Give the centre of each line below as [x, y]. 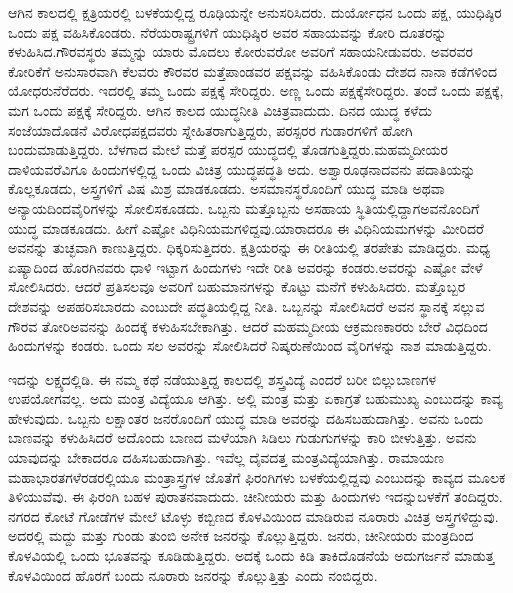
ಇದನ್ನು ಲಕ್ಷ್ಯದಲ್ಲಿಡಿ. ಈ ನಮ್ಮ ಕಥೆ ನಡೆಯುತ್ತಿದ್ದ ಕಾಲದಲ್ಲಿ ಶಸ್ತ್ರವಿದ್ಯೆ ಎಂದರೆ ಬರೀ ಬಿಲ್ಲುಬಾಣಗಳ [222, 378]
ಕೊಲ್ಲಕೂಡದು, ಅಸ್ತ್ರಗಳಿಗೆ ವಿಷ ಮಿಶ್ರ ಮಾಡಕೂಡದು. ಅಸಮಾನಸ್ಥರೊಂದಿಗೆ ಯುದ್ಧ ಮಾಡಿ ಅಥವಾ [226, 188]
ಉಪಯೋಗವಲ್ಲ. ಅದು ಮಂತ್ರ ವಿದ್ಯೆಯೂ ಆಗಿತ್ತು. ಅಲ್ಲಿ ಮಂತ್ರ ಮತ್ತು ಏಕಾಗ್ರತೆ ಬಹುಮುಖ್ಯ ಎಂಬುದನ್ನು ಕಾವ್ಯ [255, 398]
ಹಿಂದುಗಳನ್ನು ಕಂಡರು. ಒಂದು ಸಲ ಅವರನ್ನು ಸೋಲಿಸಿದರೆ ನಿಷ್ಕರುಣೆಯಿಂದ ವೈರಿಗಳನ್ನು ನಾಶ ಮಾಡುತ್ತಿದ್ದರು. [250, 345]
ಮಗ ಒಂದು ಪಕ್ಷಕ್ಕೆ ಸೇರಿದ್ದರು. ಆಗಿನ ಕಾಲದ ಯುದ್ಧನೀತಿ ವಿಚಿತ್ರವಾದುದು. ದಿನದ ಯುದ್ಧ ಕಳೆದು [220, 109]
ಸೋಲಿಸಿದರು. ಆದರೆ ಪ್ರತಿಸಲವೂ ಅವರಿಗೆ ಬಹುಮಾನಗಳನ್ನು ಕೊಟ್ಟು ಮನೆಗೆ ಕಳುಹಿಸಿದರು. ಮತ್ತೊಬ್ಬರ [237, 286]
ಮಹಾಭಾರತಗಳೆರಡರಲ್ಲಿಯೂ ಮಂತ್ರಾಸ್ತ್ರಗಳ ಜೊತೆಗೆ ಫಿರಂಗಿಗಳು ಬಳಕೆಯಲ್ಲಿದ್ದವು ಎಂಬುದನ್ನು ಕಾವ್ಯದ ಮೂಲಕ [257, 476]
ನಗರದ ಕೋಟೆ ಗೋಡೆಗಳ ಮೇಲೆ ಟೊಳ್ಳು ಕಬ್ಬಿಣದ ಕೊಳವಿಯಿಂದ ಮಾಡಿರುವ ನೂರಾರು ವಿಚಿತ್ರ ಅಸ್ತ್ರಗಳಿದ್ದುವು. [253, 515]
